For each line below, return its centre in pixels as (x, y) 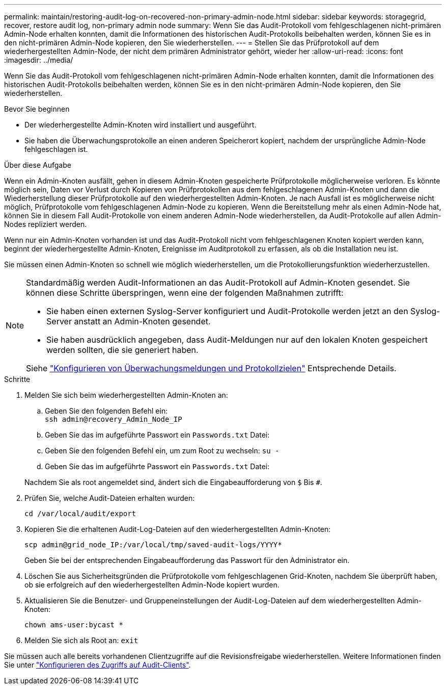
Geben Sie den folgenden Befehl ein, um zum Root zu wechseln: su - (162, 451)
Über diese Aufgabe (38, 165)
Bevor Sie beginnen (37, 109)
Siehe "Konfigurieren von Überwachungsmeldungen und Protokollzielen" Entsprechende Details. (211, 368)
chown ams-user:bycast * (74, 625)
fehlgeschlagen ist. (56, 149)
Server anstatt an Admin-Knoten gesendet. (129, 321)
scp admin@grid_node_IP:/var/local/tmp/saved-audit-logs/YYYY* (153, 545)
